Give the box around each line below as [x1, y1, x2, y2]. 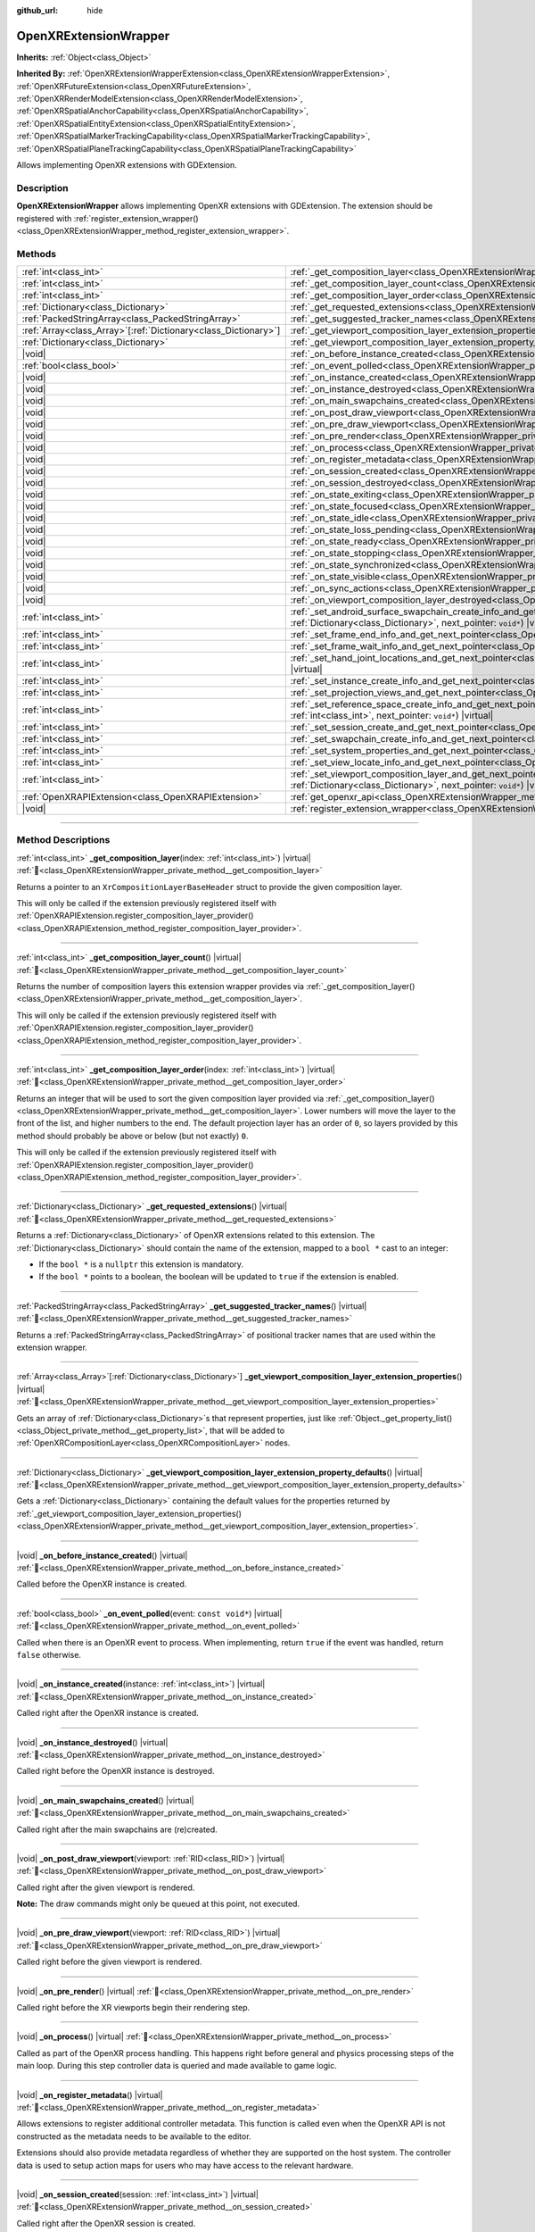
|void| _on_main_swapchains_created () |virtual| [16, 1795, 194, 1805]
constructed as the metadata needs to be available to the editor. [16, 2130, 251, 2142]
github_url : [16, 5, 58, 15]
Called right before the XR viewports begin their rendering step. [16, 2003, 251, 2013]
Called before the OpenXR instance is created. [16, 1578, 187, 1589]
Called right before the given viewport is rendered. [16, 1956, 202, 1968]
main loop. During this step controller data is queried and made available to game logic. [16, 2061, 338, 2071]
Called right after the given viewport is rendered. [16, 1882, 195, 1893]
